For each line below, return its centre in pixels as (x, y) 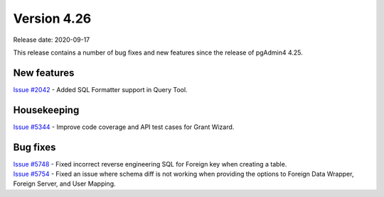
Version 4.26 (52, 18)
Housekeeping (46, 110)
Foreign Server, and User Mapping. (65, 184)
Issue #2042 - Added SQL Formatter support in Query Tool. (100, 89)
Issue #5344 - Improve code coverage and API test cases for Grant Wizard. (124, 127)
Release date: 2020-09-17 (52, 40)
